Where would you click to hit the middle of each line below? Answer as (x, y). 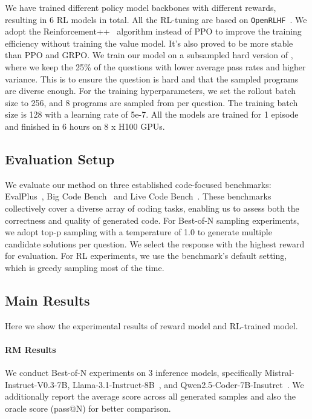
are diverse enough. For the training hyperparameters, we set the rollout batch (151, 91)
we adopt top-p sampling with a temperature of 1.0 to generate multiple (138, 232)
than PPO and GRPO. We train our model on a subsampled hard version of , (149, 55)
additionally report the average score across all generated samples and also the (150, 396)
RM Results (31, 349)
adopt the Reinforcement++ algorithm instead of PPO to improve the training (153, 31)
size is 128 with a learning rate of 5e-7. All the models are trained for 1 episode (152, 114)
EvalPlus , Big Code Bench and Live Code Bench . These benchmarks (138, 196)
